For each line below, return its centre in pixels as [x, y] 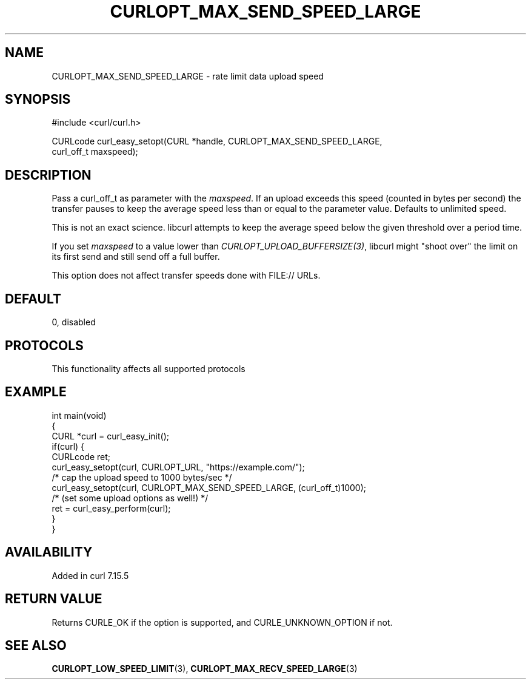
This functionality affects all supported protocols [149, 368]
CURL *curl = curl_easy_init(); [110, 436]
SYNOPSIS [38, 100]
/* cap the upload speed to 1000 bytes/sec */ [142, 477]
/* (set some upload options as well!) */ [130, 498]
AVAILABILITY [49, 552]
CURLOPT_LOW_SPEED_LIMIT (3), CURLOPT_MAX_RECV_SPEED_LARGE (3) [205, 669]
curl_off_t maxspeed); [95, 152]
